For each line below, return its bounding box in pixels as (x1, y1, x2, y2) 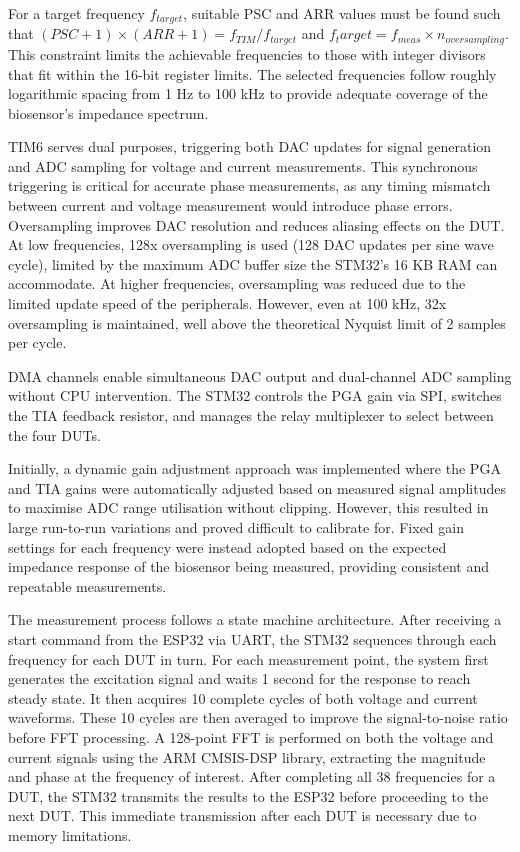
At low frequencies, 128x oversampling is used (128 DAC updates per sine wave (8, 234, 494, 255)
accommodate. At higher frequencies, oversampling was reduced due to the (8, 273, 466, 294)
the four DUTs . (8, 424, 101, 445)
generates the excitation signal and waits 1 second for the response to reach (8, 668, 471, 689)
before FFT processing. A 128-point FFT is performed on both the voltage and (8, 726, 494, 747)
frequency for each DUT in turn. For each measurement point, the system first (8, 648, 489, 669)
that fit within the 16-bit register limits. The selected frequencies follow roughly (8, 63, 497, 84)
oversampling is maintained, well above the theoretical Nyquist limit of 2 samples (8, 312, 506, 333)
